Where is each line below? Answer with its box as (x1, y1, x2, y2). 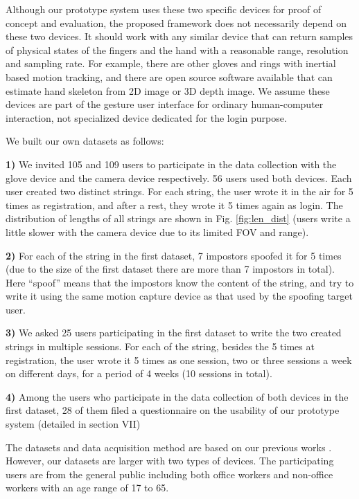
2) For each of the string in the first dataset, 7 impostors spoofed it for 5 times (6, 248, 342, 262)
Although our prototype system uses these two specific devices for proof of (6, 2, 322, 16)
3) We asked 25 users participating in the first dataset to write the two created (6, 325, 342, 340)
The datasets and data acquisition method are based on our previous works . (6, 439, 332, 454)
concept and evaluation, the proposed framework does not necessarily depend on (6, 15, 347, 30)
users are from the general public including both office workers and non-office (6, 466, 333, 481)
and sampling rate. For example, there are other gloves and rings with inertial (6, 56, 336, 71)
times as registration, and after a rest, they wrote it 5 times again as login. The (6, 197, 343, 212)
